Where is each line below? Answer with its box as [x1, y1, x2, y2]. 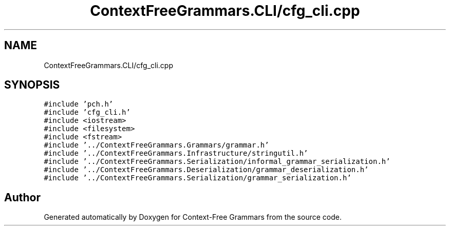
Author [4, 191, 41, 204]
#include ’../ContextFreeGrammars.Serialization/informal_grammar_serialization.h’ [44, 157, 390, 166]
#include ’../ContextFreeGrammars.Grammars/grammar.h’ [44, 141, 269, 150]
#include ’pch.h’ [44, 100, 114, 109]
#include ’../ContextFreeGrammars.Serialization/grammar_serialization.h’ [44, 174, 351, 182]
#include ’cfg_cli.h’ [44, 108, 130, 117]
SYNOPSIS [4, 78, 60, 92]
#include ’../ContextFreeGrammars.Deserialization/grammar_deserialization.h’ [44, 165, 369, 174]
